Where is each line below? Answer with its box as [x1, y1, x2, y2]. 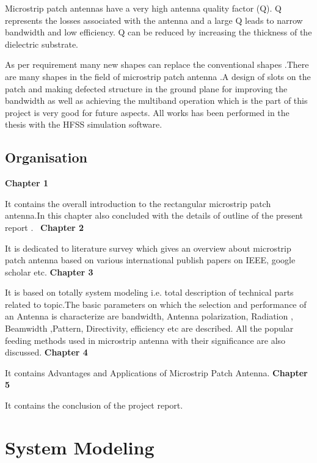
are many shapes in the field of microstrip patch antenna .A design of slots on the [5, 70, 311, 82]
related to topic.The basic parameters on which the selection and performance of [5, 297, 307, 310]
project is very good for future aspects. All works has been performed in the [5, 106, 290, 118]
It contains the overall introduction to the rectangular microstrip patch [5, 197, 271, 210]
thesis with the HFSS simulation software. [5, 118, 162, 131]
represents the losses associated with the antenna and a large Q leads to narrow [5, 13, 303, 26]
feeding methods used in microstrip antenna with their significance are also [5, 334, 286, 346]
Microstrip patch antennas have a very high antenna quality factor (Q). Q [5, 2, 282, 14]
